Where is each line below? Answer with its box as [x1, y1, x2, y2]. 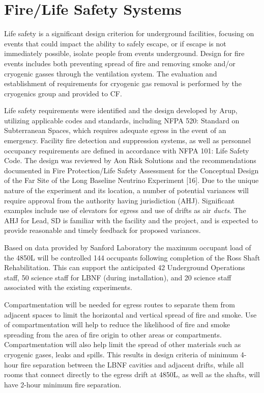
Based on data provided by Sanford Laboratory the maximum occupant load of [4, 242, 251, 252]
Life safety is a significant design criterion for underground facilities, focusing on [4, 28, 254, 39]
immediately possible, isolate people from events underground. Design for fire [4, 48, 245, 59]
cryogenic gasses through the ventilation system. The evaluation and [4, 68, 217, 78]
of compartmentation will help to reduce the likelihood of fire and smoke [4, 319, 230, 330]
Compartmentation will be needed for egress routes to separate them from [4, 299, 235, 309]
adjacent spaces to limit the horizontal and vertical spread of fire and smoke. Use [4, 309, 257, 320]
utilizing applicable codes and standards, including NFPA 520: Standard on [4, 115, 240, 125]
